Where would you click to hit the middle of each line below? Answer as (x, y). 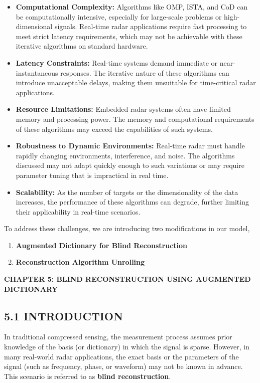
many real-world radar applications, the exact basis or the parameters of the (121, 356)
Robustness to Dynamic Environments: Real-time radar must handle (130, 146)
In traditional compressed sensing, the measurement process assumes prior (118, 337)
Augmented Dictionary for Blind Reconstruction (102, 245)
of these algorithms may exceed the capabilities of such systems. (114, 129)
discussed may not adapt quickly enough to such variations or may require (130, 165)
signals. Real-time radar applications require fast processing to (151, 26)
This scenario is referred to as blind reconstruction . (88, 376)
